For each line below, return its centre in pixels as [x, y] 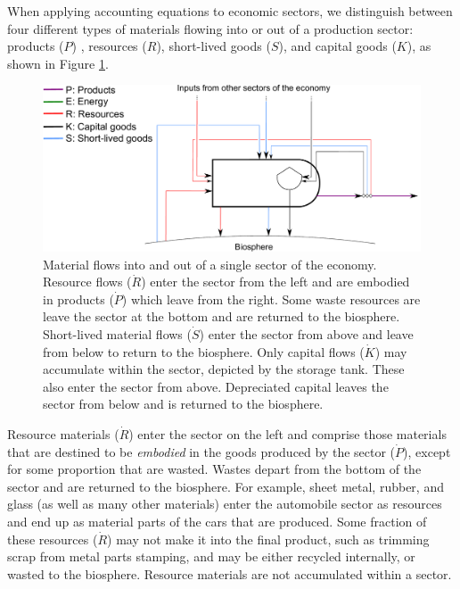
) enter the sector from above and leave [306, 334]
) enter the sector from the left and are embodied [275, 282]
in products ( [78, 299]
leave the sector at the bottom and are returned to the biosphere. [222, 316]
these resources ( [53, 539]
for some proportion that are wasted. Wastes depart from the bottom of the [214, 469]
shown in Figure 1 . [58, 63]
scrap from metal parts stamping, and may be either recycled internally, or [211, 556]
